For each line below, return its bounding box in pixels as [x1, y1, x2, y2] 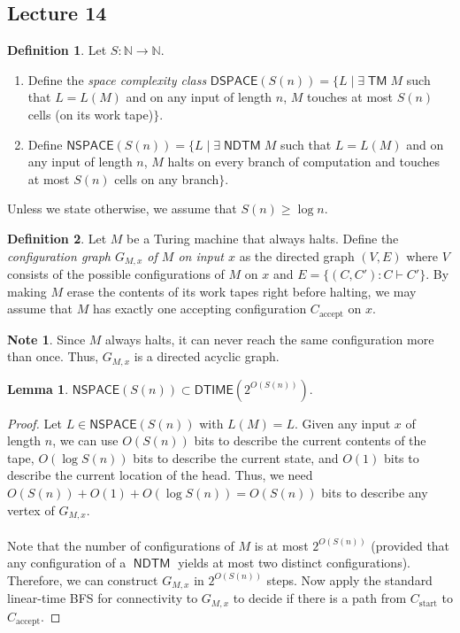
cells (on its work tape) [27, 104, 154, 123]
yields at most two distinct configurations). [178, 553, 410, 572]
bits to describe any [321, 483, 428, 502]
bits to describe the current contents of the [194, 431, 426, 450]
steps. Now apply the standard [266, 570, 433, 589]
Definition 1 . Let [7, 41, 107, 59]
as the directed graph [239, 246, 355, 265]
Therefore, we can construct [7, 570, 158, 589]
